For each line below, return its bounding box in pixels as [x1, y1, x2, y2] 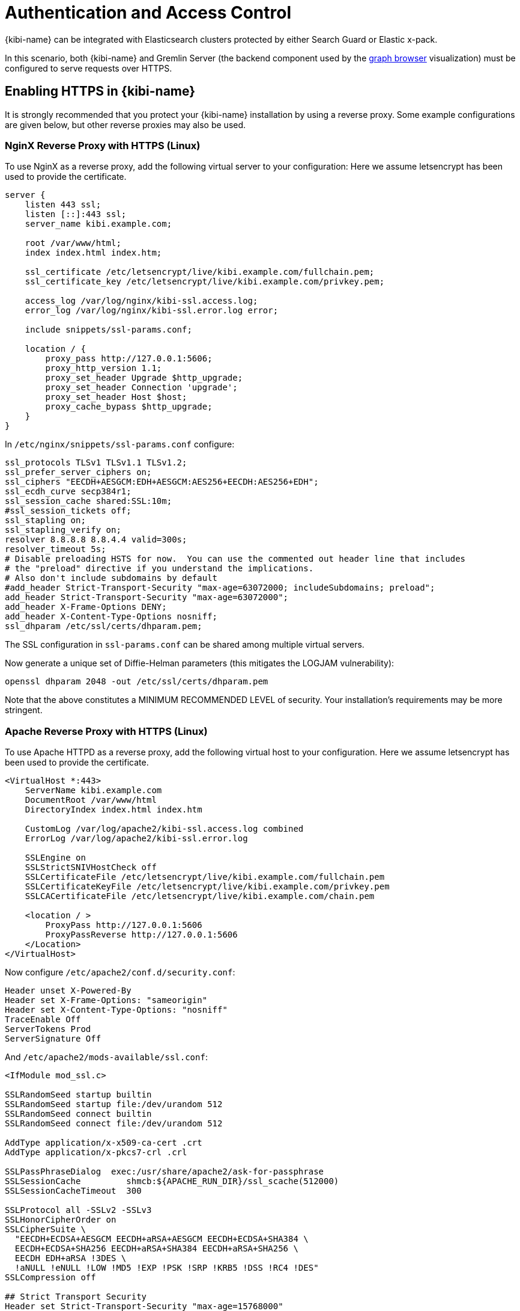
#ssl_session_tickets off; [5, 506, 132, 516]
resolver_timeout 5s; [5, 544, 106, 554]
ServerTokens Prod [5, 1024, 91, 1034]
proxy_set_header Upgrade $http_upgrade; [45, 373, 243, 383]
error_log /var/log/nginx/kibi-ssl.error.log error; [25, 305, 279, 316]
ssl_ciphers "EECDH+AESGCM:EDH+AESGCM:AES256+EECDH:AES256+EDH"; [5, 477, 319, 487]
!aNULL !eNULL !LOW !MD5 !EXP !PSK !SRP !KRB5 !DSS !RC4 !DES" [14, 1263, 319, 1273]
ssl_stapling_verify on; [5, 525, 121, 535]
